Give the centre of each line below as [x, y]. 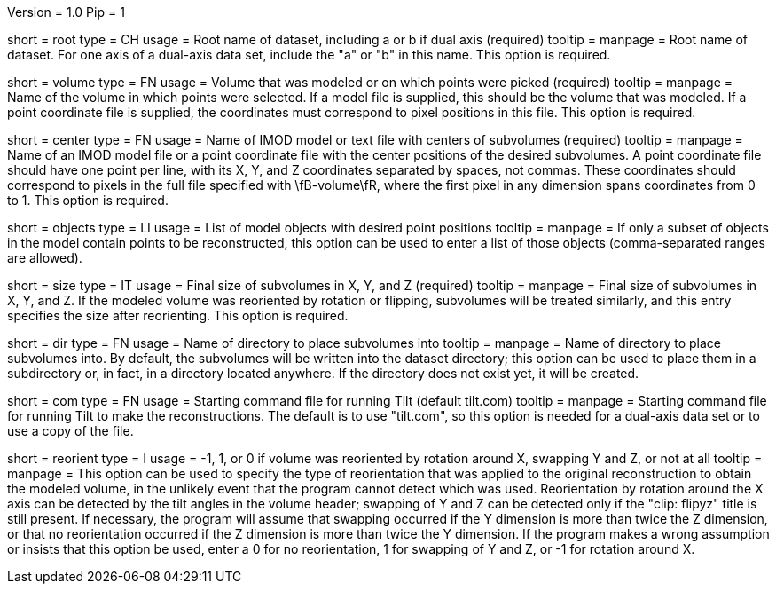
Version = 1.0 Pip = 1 [66, 12]
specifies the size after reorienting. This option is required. [178, 315]
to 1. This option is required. [88, 200]
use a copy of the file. [71, 431]
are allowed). [45, 258]
